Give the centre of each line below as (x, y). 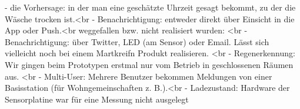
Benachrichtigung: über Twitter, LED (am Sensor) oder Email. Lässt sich (137, 41)
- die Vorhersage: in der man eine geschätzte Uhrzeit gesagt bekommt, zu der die (150, 7)
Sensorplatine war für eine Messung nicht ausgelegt (97, 99)
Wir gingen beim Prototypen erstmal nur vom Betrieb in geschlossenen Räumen (149, 64)
